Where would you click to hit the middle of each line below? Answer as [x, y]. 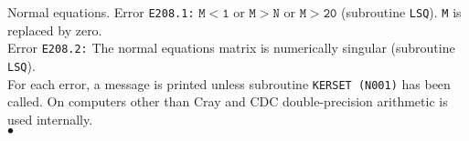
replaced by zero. [55, 30]
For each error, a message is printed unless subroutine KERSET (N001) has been [229, 83]
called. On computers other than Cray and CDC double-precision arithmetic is [228, 101]
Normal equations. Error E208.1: [101, 12]
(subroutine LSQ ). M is [401, 12]
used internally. [50, 119]
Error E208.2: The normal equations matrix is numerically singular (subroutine [231, 48]
